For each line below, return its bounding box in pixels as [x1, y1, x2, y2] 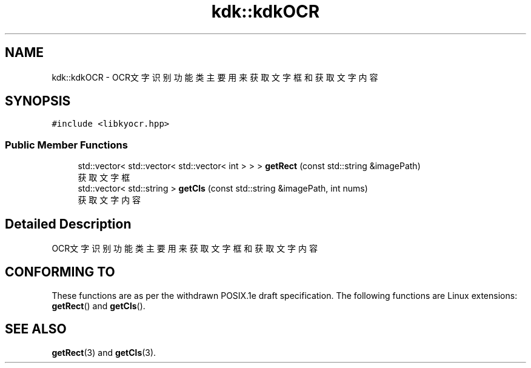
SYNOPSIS [5, 93, 71, 109]
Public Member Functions [5, 138, 128, 151]
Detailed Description [5, 216, 132, 232]
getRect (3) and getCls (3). [52, 347, 156, 358]
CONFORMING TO [5, 264, 115, 280]
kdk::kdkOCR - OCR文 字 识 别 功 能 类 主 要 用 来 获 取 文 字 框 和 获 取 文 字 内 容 [52, 72, 378, 82]
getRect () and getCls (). [52, 300, 145, 311]
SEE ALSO [5, 321, 67, 337]
